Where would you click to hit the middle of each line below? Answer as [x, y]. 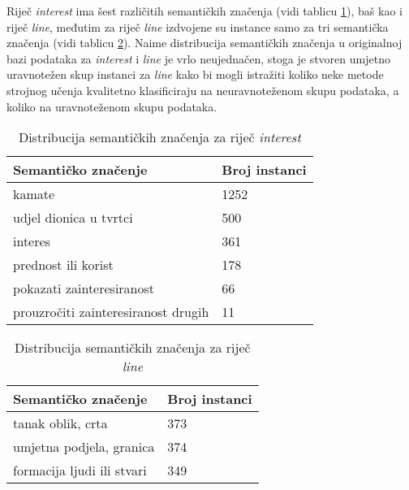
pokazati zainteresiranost [84, 288]
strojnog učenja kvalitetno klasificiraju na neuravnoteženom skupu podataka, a [203, 90]
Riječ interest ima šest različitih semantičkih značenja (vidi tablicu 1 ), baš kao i [204, 11]
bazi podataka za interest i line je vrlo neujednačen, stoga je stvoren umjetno [198, 58]
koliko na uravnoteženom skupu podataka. [112, 106]
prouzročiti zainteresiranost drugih [111, 312]
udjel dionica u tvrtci [73, 218]
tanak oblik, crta [60, 423]
